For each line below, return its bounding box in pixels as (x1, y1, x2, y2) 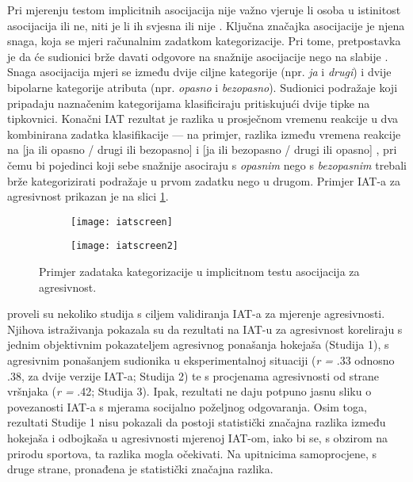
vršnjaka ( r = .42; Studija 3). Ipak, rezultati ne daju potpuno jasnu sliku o (7, 383, 372, 400)
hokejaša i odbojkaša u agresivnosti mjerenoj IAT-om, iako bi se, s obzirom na (7, 429, 388, 446)
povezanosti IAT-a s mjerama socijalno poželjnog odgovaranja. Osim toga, (7, 398, 367, 415)
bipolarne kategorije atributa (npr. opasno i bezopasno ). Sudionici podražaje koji (7, 78, 398, 95)
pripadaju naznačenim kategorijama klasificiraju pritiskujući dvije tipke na (7, 94, 370, 111)
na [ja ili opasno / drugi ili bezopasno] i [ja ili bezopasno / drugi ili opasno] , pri (7, 141, 397, 158)
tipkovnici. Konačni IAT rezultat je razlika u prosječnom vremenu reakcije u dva (7, 110, 398, 127)
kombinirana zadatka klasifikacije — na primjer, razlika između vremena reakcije (7, 125, 401, 142)
